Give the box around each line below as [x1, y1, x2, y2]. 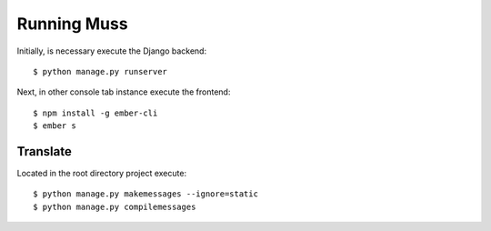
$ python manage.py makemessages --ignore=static [33, 189, 259, 199]
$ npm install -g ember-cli [33, 107, 158, 118]
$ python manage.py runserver [33, 66, 168, 76]
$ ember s [33, 121, 76, 131]
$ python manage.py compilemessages [33, 201, 196, 212]
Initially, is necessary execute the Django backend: [16, 45, 207, 56]
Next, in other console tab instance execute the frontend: [16, 86, 231, 97]
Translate [16, 144, 72, 159]
